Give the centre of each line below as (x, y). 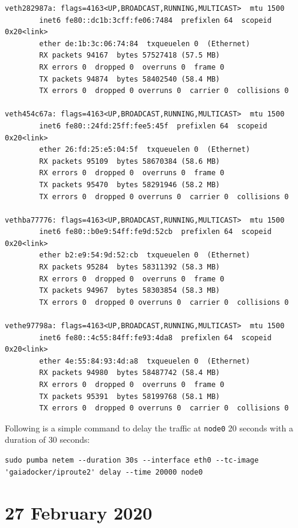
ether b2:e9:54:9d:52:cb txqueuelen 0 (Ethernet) (145, 255)
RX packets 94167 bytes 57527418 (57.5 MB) (129, 55)
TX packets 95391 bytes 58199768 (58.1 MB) (129, 396)
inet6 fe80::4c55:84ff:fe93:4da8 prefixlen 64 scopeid (155, 337)
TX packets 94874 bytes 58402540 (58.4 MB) (129, 79)
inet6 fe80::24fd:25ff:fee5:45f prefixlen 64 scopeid (153, 126)
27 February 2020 (79, 513)
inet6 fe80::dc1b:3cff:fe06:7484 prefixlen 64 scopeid (155, 20)
